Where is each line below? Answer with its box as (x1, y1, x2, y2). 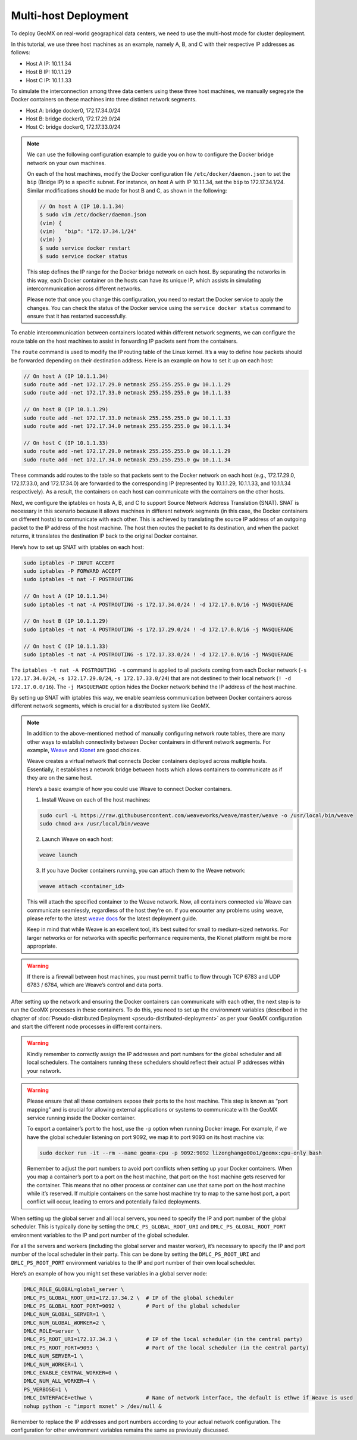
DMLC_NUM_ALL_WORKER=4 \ (23, 1377, 96, 1385)
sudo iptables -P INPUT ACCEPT (23, 559, 115, 566)
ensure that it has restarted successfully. (27, 313, 127, 320)
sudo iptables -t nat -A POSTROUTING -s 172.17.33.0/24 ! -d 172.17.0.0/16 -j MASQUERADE (23, 651, 294, 658)
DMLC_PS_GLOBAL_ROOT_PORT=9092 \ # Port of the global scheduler (23, 1302, 240, 1309)
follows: (11, 49, 30, 56)
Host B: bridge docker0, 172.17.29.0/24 (26, 115, 121, 122)
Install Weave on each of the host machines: (42, 796, 151, 803)
